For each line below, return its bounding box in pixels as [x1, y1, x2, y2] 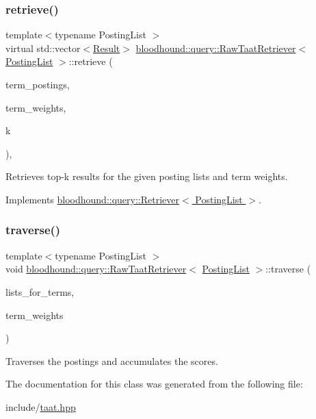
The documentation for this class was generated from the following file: [5, 377, 303, 391]
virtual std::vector [5, 40, 81, 55]
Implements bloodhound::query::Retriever [5, 192, 180, 206]
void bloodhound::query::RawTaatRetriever [5, 262, 187, 276]
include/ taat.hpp [5, 399, 76, 414]
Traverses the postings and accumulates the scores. [5, 353, 218, 368]
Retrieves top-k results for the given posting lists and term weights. [5, 169, 288, 183]
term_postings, [5, 77, 70, 91]
